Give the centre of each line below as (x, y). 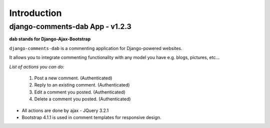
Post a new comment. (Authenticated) (73, 78)
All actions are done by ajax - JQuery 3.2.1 (65, 110)
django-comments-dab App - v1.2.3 (70, 26)
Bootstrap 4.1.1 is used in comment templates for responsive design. (91, 117)
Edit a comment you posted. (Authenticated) (80, 92)
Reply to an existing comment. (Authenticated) (82, 85)
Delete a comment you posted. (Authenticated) (82, 99)
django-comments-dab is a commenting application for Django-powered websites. (96, 48)
